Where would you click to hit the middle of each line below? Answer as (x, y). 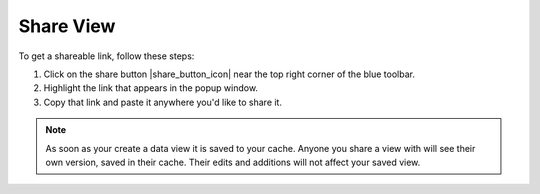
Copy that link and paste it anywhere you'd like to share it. (162, 102)
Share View (67, 26)
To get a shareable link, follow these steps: (106, 56)
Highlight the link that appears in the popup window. (151, 88)
